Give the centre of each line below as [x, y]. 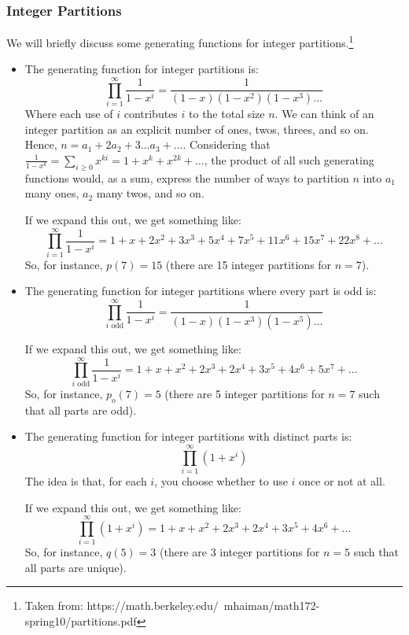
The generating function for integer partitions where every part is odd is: [201, 291]
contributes [151, 114]
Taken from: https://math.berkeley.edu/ [122, 605]
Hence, [41, 144]
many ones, [52, 193]
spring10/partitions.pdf [81, 621]
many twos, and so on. [150, 193]
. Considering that [227, 144]
